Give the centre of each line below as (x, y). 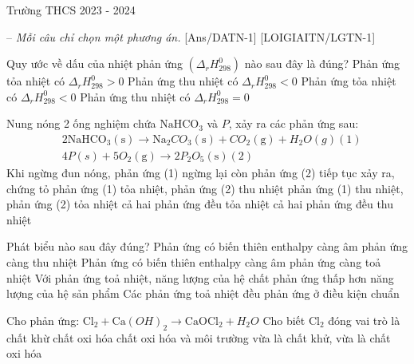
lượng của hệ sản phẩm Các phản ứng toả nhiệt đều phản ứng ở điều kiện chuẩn (203, 293)
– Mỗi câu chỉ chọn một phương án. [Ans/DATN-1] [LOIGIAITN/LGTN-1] (191, 36)
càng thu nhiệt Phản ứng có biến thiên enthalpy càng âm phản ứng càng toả (194, 262)
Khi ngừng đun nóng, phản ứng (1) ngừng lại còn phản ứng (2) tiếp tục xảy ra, (201, 173)
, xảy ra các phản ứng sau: (294, 123)
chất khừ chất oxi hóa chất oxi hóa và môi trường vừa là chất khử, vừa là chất (199, 337)
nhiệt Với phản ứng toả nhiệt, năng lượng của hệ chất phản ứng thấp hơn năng (200, 277)
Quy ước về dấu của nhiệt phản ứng (95, 63)
